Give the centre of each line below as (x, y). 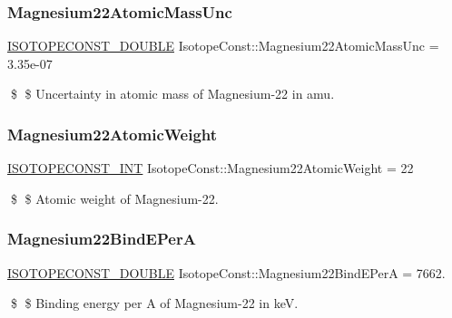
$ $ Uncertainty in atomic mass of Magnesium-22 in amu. (172, 94)
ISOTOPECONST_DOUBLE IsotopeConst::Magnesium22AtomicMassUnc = (223, 46)
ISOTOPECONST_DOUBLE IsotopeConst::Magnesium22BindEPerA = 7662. (226, 272)
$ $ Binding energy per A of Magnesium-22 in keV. (154, 303)
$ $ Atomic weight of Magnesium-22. (114, 198)
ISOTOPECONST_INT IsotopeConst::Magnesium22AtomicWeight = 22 (211, 168)
